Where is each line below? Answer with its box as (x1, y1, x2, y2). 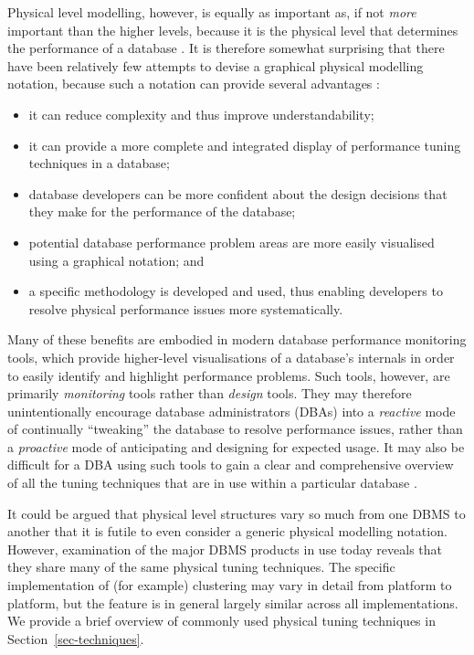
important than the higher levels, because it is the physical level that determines (7, 20, 458, 39)
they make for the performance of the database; (28, 202, 296, 221)
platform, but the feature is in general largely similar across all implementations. (7, 593, 458, 612)
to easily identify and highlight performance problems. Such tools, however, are (7, 365, 450, 385)
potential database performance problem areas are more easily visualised (28, 232, 435, 251)
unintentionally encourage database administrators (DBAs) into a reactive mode (7, 401, 456, 420)
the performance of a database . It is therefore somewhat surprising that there (7, 38, 445, 58)
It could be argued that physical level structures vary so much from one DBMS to (7, 503, 466, 523)
